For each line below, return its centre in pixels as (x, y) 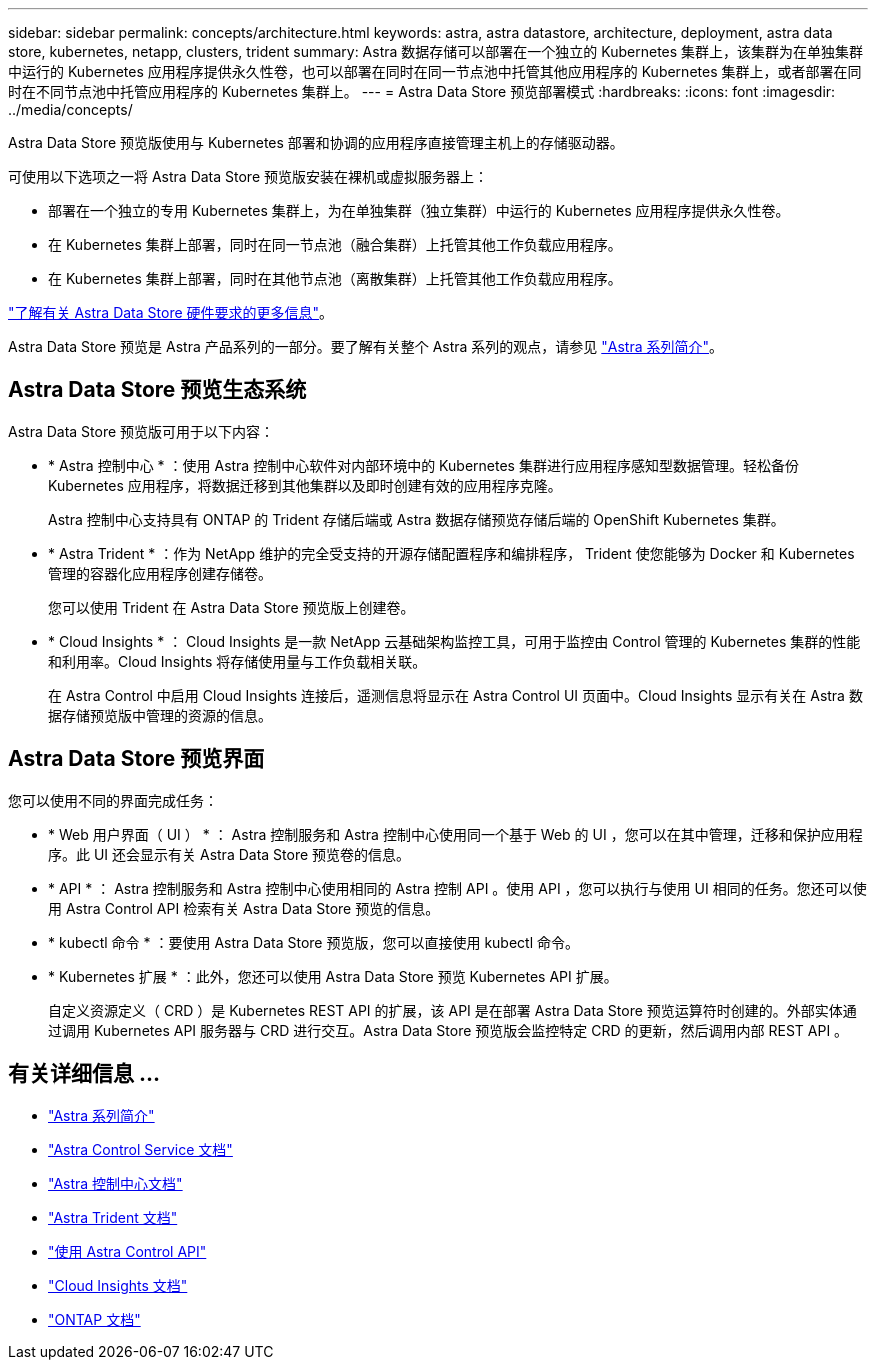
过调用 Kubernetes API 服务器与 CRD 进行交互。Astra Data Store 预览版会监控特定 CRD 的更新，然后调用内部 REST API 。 (448, 1030)
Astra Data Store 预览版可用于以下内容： (141, 431)
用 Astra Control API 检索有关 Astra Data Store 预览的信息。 (244, 908)
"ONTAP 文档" (94, 1319)
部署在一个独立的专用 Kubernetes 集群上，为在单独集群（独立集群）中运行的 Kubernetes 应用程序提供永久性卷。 (419, 210)
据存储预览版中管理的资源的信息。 (160, 715)
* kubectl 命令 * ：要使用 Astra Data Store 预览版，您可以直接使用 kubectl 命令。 (313, 942)
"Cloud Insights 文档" (118, 1285)
